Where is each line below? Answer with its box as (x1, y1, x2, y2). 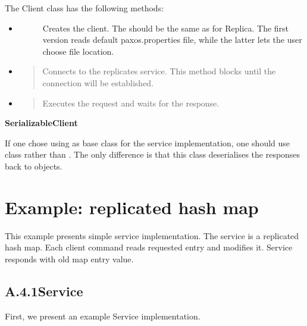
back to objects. (5, 159, 62, 172)
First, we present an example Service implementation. (5, 309, 201, 322)
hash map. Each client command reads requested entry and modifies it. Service (5, 241, 293, 253)
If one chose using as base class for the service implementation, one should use (5, 136, 290, 149)
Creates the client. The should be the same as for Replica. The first (42, 21, 289, 34)
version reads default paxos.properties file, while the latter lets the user (42, 33, 302, 46)
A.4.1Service (5, 281, 83, 300)
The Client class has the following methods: (5, 2, 164, 14)
